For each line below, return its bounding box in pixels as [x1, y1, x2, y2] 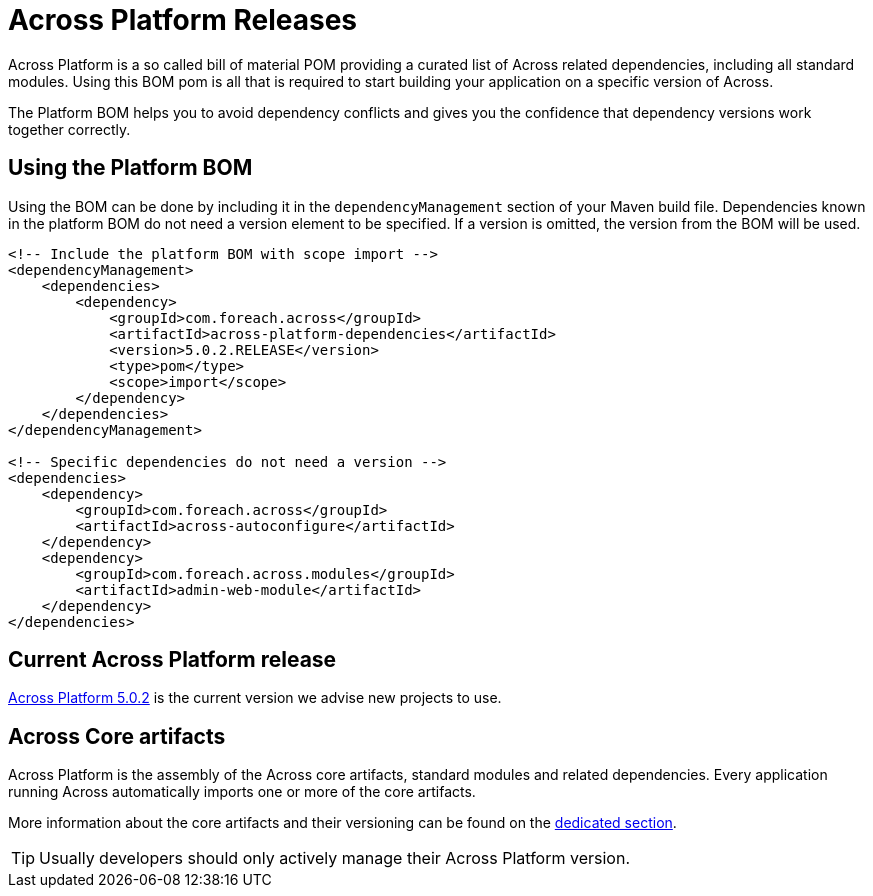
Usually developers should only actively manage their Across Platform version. [39, 848, 630, 869]
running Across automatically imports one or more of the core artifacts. [8, 783, 476, 801]
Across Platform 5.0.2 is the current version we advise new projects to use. [8, 689, 502, 707]
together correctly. [8, 120, 131, 138]
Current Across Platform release [8, 647, 337, 673]
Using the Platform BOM [8, 155, 253, 181]
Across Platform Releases [8, 3, 358, 37]
